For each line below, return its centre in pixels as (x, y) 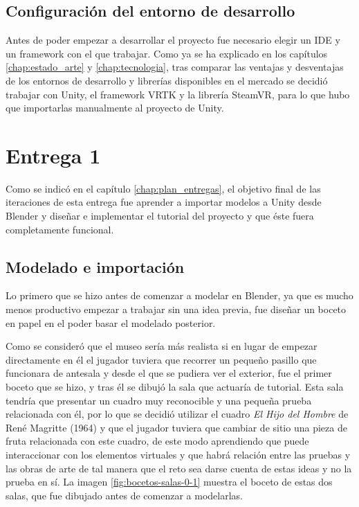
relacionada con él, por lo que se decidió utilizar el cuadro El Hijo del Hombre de (177, 414)
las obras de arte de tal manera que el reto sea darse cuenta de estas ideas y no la (179, 468)
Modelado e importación (95, 266)
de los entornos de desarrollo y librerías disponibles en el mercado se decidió (167, 80)
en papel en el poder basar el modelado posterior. (111, 322)
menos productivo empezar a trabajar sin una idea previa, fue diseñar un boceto (176, 309)
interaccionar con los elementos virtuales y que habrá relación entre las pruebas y (178, 454)
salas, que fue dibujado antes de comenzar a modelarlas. (124, 495)
